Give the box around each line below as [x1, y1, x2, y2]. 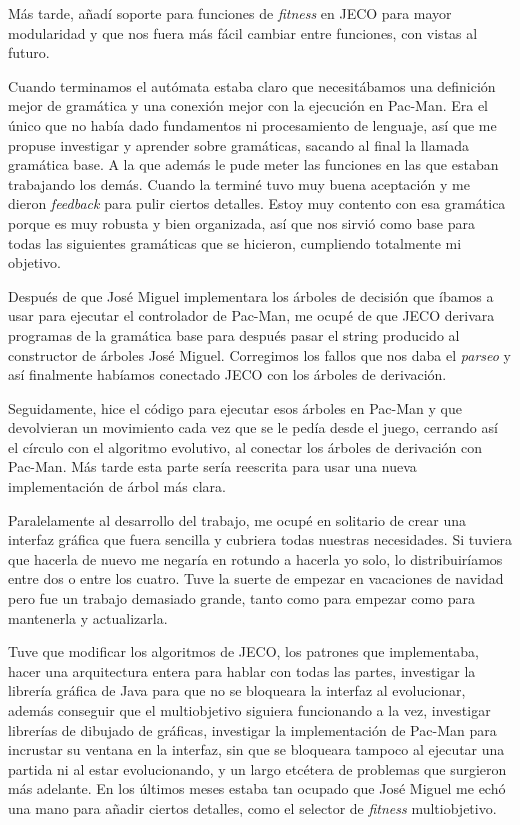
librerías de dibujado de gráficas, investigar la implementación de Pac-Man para [8, 719, 497, 740]
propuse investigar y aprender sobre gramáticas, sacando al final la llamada [8, 134, 470, 155]
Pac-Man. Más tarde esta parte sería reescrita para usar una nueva [8, 456, 417, 477]
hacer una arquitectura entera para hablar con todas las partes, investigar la [8, 660, 476, 681]
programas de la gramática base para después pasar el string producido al [8, 324, 460, 345]
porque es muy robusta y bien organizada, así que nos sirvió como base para [8, 212, 475, 233]
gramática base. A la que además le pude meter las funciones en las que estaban [8, 154, 499, 175]
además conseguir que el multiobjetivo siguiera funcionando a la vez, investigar [8, 700, 491, 720]
